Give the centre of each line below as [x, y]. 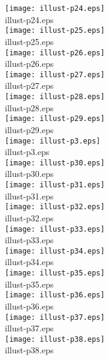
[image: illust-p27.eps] [55, 74]
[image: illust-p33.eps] [55, 229]
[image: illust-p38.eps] [55, 339]
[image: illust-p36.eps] [55, 295]
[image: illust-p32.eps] [55, 207]
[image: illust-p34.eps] [55, 251]
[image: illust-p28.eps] [55, 97]
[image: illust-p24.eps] [55, 9]
